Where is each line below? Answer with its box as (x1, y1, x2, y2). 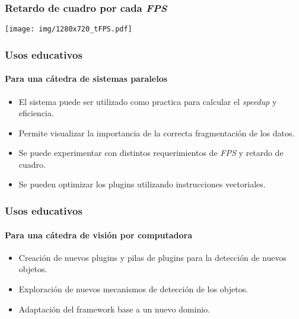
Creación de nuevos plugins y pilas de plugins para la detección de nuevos (18, 251, 287, 263)
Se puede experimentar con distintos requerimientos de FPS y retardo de (18, 146, 284, 159)
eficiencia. (18, 107, 54, 119)
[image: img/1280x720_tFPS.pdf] (5, 25, 132, 34)
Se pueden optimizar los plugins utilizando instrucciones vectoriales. (18, 178, 266, 190)
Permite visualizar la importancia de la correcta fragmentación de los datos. (18, 126, 295, 139)
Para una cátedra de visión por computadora (5, 228, 192, 241)
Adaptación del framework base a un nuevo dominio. (18, 302, 210, 315)
